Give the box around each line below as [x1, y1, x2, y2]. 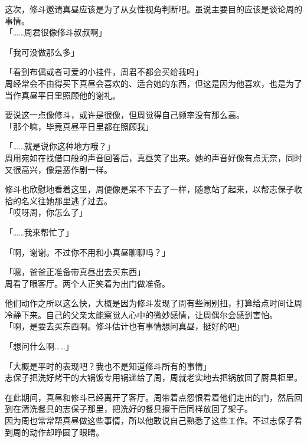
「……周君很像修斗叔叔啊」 [5, 26, 107, 38]
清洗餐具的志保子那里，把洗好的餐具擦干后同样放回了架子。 [21, 402, 253, 415]
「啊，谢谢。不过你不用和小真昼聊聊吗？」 [5, 245, 170, 258]
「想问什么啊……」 [5, 340, 74, 352]
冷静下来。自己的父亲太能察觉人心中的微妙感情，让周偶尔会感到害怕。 [5, 308, 277, 320]
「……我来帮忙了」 [5, 225, 74, 238]
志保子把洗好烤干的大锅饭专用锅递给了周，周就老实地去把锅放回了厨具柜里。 [5, 371, 302, 384]
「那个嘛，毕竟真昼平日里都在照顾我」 [5, 120, 153, 132]
